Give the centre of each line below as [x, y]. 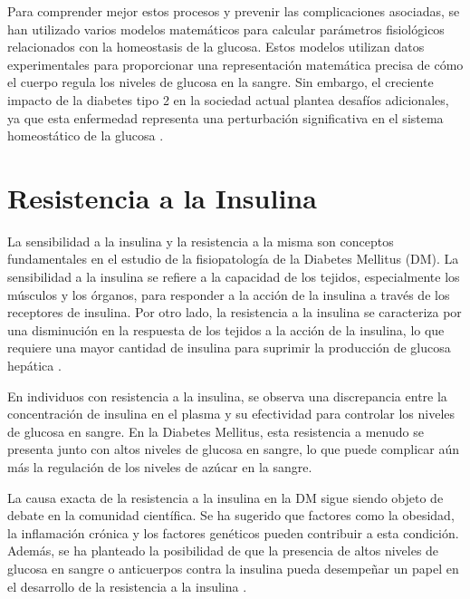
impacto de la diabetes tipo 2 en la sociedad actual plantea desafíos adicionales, [228, 99]
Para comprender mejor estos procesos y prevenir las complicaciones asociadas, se [234, 11]
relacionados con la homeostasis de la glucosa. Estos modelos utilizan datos [216, 47]
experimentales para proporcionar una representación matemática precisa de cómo [235, 64]
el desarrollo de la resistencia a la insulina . [127, 586]
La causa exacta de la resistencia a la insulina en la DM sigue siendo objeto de [225, 497]
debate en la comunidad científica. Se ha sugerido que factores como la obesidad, [231, 515]
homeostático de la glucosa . [86, 135]
